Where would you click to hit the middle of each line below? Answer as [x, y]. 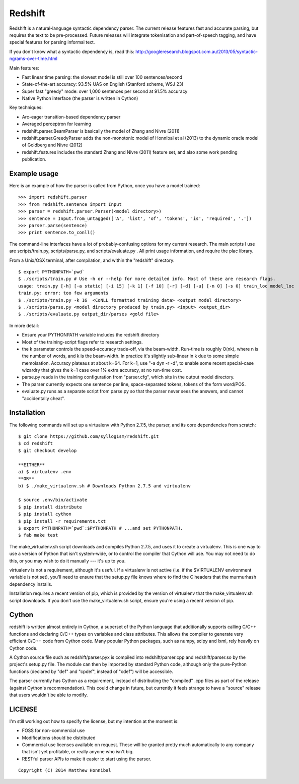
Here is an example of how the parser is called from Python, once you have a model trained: [105, 186]
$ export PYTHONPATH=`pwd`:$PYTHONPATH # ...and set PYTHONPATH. [101, 528]
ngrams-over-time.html [33, 59]
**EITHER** [32, 465]
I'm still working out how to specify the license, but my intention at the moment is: [94, 721]
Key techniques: [26, 107]
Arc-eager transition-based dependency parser [71, 117]
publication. [34, 159]
